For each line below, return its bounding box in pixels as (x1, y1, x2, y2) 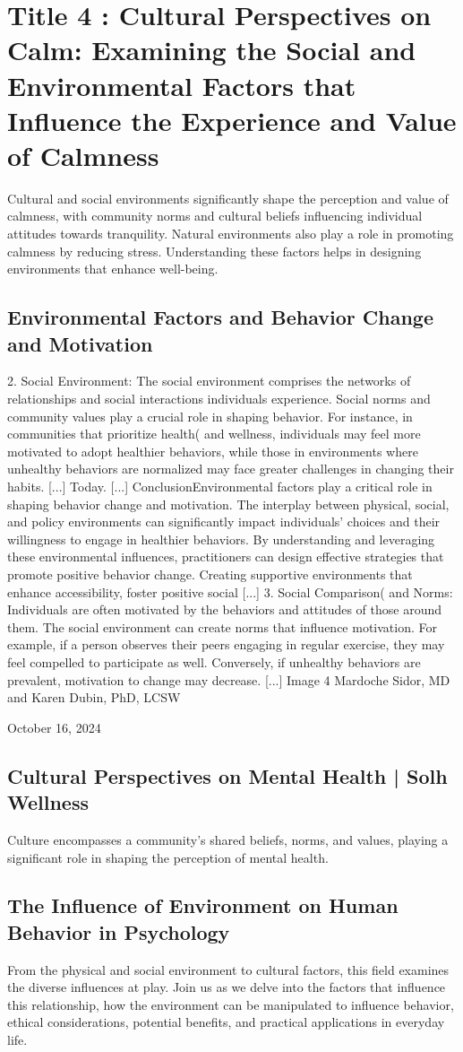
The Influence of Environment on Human (7, 891, 399, 919)
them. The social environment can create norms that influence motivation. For (7, 617, 437, 636)
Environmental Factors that (7, 66, 356, 103)
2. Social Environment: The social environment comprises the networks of (7, 371, 411, 390)
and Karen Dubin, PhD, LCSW (7, 688, 181, 707)
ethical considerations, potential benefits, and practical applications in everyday (7, 1013, 445, 1031)
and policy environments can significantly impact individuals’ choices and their (7, 512, 441, 531)
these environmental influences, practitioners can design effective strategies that (7, 547, 444, 566)
